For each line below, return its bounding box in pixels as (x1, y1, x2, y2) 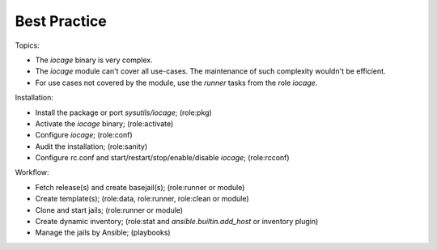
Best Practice (15, 12, 107, 30)
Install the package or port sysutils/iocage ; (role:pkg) (35, 108, 212, 117)
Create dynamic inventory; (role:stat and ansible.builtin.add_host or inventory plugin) (35, 217, 319, 227)
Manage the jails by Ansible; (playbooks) (35, 227, 171, 238)
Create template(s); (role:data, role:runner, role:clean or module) (35, 194, 250, 204)
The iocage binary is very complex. (35, 55, 153, 65)
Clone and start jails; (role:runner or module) (35, 205, 184, 214)
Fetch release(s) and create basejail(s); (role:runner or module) (35, 182, 245, 192)
